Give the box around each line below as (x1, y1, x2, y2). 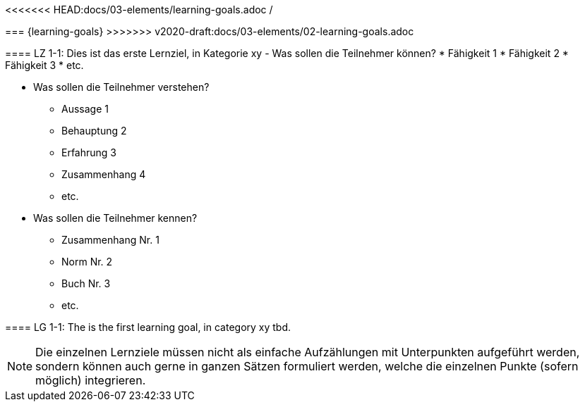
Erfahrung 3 (61, 146, 116, 158)
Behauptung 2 (61, 125, 127, 137)
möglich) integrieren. (35, 373, 146, 387)
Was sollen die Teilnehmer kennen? (33, 212, 198, 224)
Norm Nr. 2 (61, 256, 113, 268)
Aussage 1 (61, 103, 109, 115)
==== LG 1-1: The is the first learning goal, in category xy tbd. (5, 321, 291, 333)
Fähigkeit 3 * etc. (5, 59, 84, 71)
